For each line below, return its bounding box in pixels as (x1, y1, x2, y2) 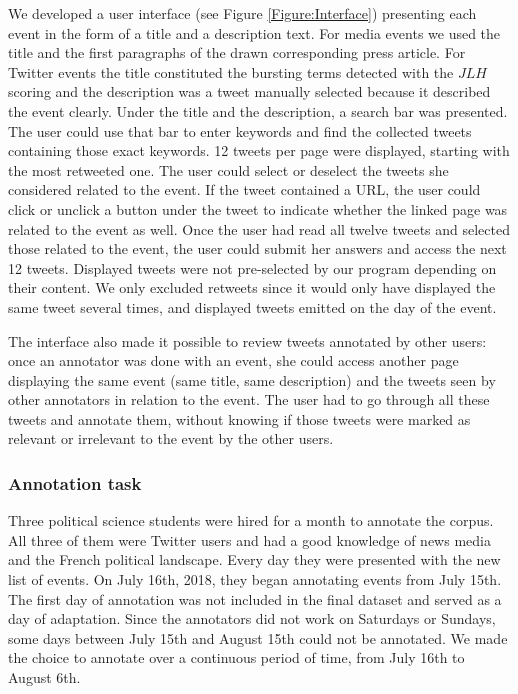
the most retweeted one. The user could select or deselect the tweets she (8, 159, 449, 180)
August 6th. (8, 667, 81, 688)
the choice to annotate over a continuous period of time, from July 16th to (8, 647, 465, 668)
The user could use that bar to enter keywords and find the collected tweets (8, 120, 472, 141)
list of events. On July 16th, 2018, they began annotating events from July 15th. (8, 569, 502, 590)
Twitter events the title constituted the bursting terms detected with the (8, 61, 454, 82)
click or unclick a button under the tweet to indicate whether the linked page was (8, 198, 508, 219)
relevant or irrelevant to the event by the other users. (8, 428, 334, 449)
